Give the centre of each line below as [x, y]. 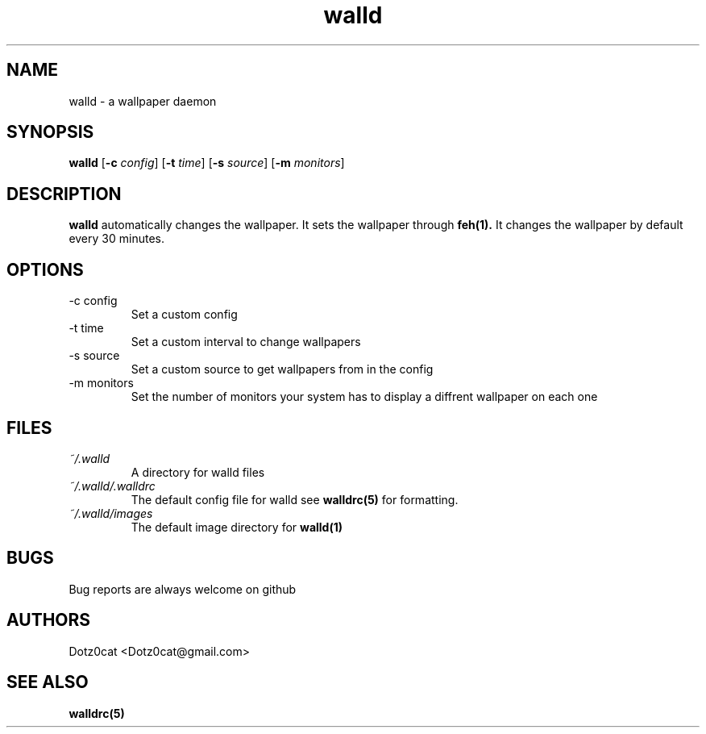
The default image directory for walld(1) [237, 527]
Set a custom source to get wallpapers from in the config [282, 369]
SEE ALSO [48, 682]
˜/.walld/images [111, 513]
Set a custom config [184, 315]
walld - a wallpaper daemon [143, 101]
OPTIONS [45, 269]
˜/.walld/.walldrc [112, 486]
